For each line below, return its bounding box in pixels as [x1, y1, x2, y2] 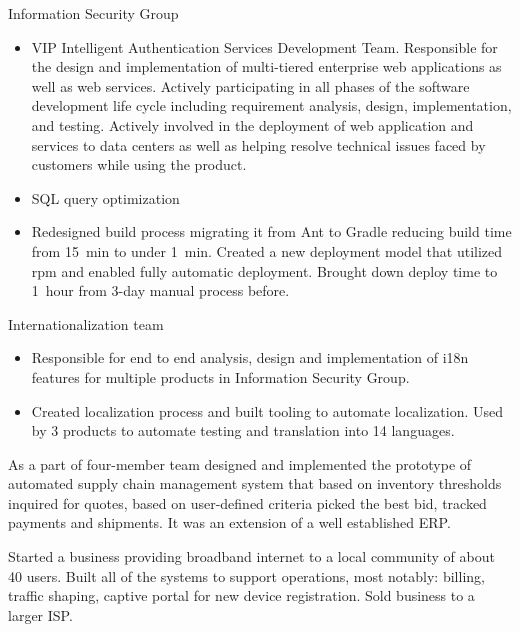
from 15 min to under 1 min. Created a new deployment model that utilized [31, 240, 503, 261]
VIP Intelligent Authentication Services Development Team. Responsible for [31, 36, 498, 57]
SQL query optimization [31, 187, 180, 208]
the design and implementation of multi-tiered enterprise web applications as [31, 56, 502, 77]
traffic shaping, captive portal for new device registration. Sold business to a [8, 585, 475, 606]
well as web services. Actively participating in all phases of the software [31, 75, 470, 96]
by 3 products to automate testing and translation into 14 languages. [31, 420, 455, 441]
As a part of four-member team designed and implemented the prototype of [8, 453, 472, 474]
